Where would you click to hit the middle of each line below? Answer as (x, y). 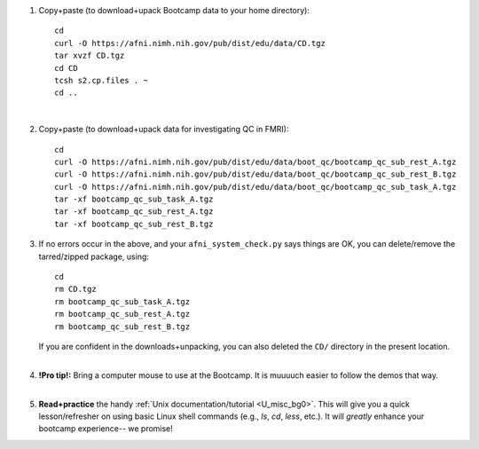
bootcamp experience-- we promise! (106, 429)
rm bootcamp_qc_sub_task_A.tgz (122, 301)
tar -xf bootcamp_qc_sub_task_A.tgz (134, 199)
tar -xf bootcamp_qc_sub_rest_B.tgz (134, 224)
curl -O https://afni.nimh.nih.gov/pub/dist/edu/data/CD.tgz (190, 43)
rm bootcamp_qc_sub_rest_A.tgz (122, 314)
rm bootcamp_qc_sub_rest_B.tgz (122, 327)
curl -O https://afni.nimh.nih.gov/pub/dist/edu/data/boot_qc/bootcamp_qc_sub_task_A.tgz (255, 187)
